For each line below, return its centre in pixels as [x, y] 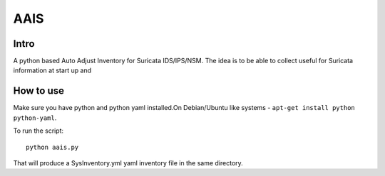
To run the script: [38, 131]
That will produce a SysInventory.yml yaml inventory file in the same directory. [128, 163]
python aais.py [52, 147]
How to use [38, 91]
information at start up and [52, 70]
